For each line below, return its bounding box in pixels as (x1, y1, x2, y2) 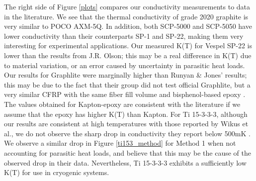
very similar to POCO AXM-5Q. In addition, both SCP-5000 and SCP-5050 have (4, 21, 252, 31)
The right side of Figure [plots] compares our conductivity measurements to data (4, 1, 251, 11)
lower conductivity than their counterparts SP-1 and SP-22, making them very (4, 30, 244, 41)
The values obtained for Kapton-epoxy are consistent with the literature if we (4, 98, 241, 109)
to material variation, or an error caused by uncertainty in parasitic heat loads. (4, 60, 245, 70)
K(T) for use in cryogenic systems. (4, 167, 109, 178)
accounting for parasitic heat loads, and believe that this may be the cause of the (4, 147, 251, 158)
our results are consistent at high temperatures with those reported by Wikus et (4, 118, 249, 129)
